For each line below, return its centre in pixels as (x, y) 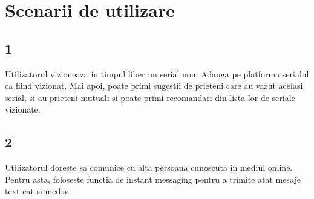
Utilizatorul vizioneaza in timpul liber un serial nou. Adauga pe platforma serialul (157, 73)
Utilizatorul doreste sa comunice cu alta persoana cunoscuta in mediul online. (149, 167)
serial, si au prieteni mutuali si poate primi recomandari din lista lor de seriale (150, 97)
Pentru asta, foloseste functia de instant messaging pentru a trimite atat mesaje (153, 179)
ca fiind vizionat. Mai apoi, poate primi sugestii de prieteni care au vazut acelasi (154, 86)
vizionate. (23, 109)
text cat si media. (38, 191)
